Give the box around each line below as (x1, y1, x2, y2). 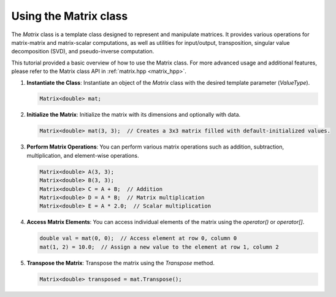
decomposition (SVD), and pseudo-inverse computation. (11, 48, 155, 55)
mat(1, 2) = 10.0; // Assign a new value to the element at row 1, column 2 (39, 243, 279, 250)
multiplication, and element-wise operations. (26, 152, 139, 159)
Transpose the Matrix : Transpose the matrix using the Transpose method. (26, 259, 215, 266)
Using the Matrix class (11, 9, 128, 23)
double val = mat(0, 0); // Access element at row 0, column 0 (39, 235, 237, 242)
